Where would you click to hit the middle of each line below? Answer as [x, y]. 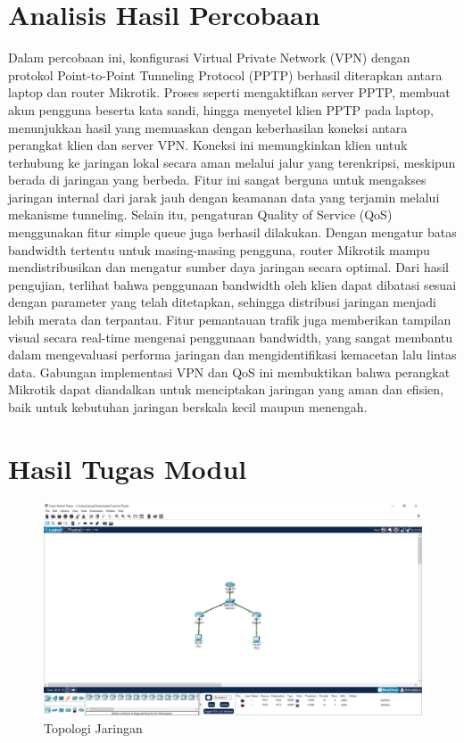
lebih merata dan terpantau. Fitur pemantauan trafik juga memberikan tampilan [230, 320]
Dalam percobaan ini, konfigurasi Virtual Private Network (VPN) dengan [209, 58]
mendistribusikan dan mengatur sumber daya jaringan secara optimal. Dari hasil [228, 267]
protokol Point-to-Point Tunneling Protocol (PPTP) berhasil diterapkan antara [225, 74]
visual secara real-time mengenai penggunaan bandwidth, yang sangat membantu [231, 337]
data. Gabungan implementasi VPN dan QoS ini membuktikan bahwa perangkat [229, 371]
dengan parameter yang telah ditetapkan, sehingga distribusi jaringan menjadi [222, 302]
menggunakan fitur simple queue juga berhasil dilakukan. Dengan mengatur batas [232, 232]
